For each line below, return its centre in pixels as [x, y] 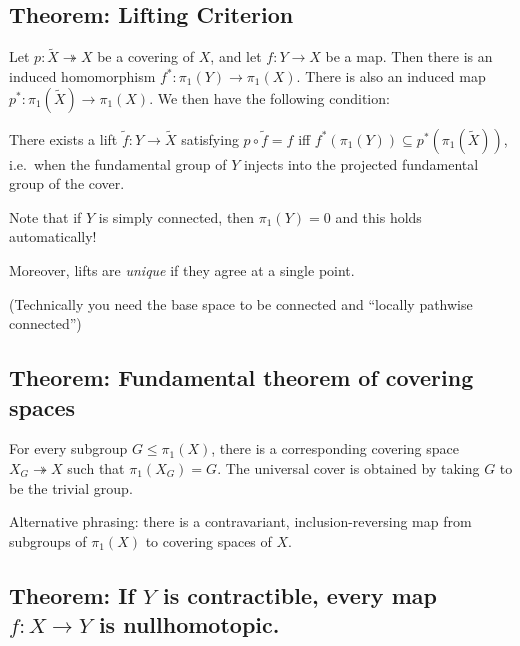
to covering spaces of [208, 540]
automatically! [53, 236]
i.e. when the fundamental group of [118, 163]
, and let [236, 56]
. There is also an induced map [391, 76]
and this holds [378, 216]
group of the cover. [67, 183]
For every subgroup [68, 448]
